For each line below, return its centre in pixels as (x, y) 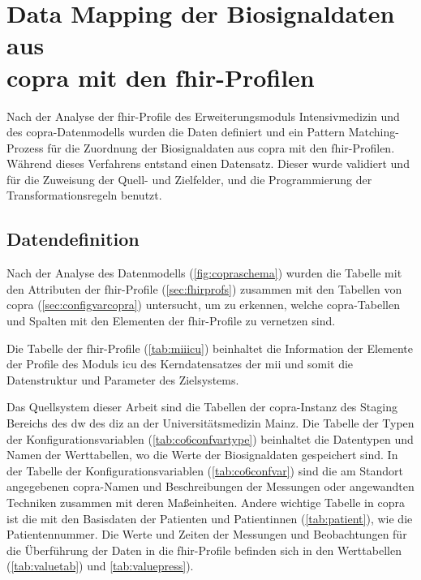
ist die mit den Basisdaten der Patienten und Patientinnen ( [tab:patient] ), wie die (210, 518)
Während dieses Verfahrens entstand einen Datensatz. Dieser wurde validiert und (208, 163)
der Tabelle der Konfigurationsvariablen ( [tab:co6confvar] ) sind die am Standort (205, 470)
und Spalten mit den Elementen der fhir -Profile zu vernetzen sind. (171, 321)
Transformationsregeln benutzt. (84, 195)
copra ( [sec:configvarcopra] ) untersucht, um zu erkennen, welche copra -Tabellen (203, 305)
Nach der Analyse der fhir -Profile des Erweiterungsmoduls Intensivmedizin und (203, 116)
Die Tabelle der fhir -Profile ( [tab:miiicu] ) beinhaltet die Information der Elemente (210, 348)
